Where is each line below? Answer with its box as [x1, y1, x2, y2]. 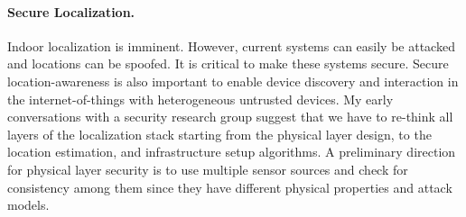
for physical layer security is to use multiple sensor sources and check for [7, 159, 408, 178]
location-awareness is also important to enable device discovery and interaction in [7, 71, 459, 90]
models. [7, 195, 50, 214]
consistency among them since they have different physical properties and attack [7, 177, 452, 196]
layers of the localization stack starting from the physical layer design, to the [7, 124, 432, 143]
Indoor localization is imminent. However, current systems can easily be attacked [7, 36, 455, 55]
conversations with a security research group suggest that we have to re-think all [7, 107, 453, 126]
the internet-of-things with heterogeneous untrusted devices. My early [7, 89, 394, 108]
